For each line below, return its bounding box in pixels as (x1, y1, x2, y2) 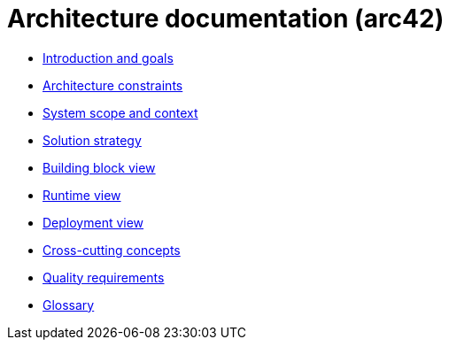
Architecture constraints (43, 77, 183, 93)
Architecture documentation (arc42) (7, 4, 445, 34)
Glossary (43, 297, 95, 312)
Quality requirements (43, 269, 165, 285)
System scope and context (43, 104, 198, 120)
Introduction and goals (43, 50, 174, 66)
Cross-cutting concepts (43, 242, 181, 258)
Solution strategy (43, 132, 142, 148)
